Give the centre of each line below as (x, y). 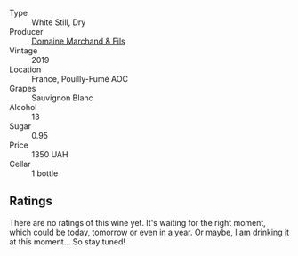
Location (25, 69)
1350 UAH (50, 154)
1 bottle (45, 173)
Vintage (24, 51)
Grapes (23, 88)
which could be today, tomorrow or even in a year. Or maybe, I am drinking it (149, 232)
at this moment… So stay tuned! (68, 241)
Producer (26, 32)
